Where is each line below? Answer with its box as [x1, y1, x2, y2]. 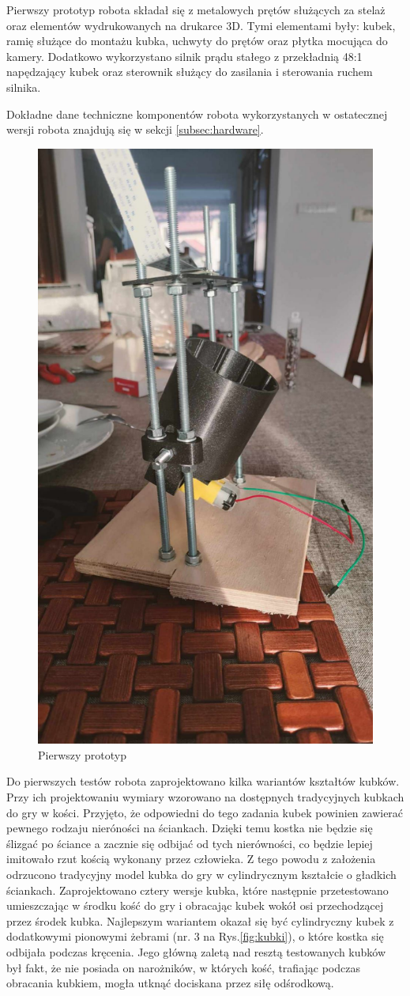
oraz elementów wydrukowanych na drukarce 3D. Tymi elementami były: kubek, [6, 17, 396, 33]
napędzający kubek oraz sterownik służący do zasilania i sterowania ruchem [6, 63, 373, 80]
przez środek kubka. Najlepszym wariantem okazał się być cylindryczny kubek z [6, 912, 394, 929]
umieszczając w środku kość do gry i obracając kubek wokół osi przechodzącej [6, 897, 384, 914]
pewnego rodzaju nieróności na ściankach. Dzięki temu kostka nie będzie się [6, 820, 373, 836]
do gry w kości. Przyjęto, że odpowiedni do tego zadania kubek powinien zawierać [6, 804, 404, 820]
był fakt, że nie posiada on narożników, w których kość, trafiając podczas [6, 959, 360, 975]
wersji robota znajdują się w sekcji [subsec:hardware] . [6, 121, 264, 138]
